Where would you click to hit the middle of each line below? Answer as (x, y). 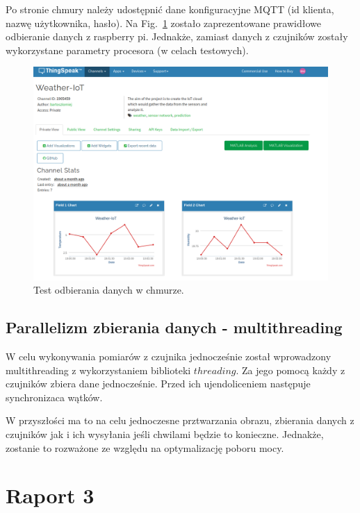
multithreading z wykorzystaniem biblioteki (98, 370)
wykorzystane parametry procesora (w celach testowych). (127, 50)
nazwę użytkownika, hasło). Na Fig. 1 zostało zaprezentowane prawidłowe (163, 23)
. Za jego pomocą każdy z (291, 370)
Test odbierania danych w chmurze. (109, 290)
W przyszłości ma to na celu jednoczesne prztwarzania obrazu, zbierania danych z (180, 420)
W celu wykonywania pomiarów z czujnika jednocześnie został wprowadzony (169, 356)
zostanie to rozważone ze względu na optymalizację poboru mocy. (145, 447)
